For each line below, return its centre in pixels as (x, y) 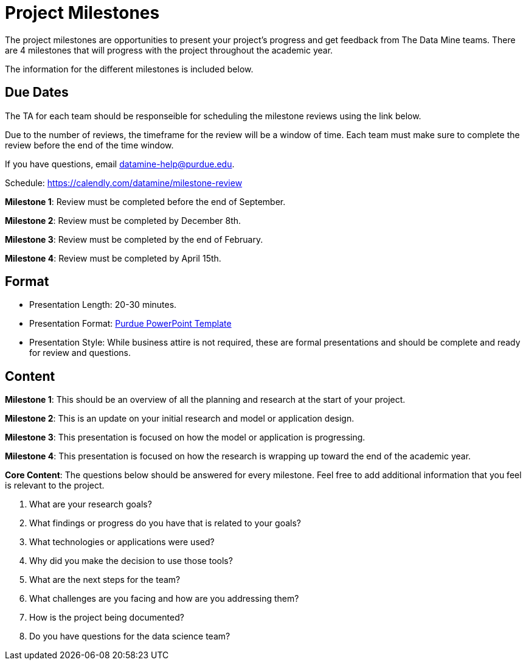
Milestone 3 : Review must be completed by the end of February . (134, 239)
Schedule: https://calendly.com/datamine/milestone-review (124, 183)
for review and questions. (80, 353)
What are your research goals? (91, 504)
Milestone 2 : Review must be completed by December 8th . (123, 220)
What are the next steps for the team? (105, 580)
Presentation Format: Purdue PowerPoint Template (130, 324)
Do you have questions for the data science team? (130, 636)
